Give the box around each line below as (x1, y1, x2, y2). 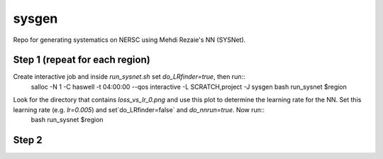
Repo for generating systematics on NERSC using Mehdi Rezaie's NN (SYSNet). (13, 35, 246, 44)
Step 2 (13, 133, 43, 146)
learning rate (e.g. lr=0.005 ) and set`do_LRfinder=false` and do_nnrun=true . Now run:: (13, 105, 265, 114)
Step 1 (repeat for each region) (13, 54, 150, 66)
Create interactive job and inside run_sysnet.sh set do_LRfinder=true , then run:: (13, 72, 245, 81)
